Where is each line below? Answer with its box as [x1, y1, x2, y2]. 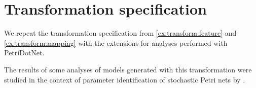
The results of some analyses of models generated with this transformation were [4, 64, 252, 74]
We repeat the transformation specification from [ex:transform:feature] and [4, 28, 237, 38]
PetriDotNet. [4, 47, 45, 58]
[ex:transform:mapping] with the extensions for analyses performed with [4, 37, 228, 48]
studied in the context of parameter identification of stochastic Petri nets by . [4, 74, 245, 84]
